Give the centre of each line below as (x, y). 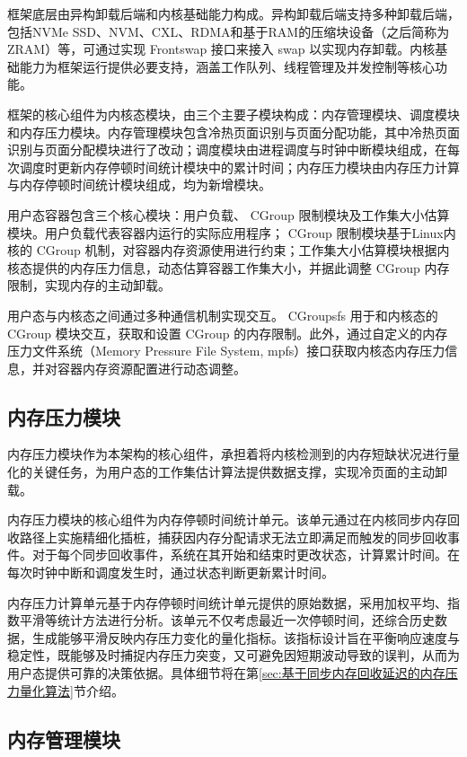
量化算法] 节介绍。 (71, 690)
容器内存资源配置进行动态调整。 (151, 368)
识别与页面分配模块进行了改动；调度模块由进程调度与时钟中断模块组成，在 (227, 150)
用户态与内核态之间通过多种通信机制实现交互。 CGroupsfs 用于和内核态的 (223, 315)
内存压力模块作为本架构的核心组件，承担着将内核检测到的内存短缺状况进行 (227, 454)
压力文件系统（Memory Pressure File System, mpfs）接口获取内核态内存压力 (226, 351)
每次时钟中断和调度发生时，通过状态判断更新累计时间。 (171, 572)
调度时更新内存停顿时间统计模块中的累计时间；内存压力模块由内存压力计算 (239, 167)
